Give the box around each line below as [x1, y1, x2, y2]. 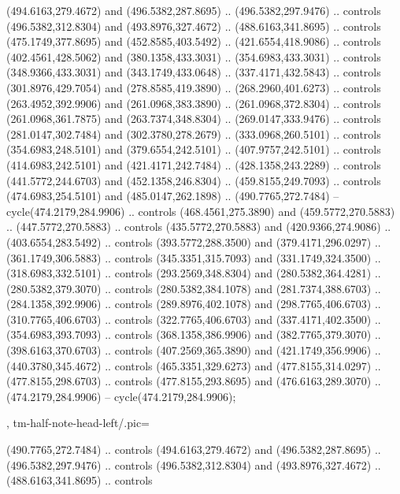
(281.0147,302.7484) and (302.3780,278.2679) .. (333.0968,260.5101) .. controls [6, 125, 381, 142]
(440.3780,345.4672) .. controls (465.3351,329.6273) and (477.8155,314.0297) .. [6, 357, 381, 373]
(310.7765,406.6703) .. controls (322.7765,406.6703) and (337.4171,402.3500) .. [6, 310, 381, 327]
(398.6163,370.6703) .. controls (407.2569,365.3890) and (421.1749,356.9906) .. [6, 342, 381, 358]
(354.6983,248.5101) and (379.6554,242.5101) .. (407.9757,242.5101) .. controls [6, 141, 381, 158]
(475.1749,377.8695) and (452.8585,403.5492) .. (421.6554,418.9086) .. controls [6, 33, 381, 50]
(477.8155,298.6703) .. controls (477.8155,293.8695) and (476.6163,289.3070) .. [6, 373, 381, 389]
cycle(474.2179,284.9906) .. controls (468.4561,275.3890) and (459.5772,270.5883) [6, 202, 395, 219]
